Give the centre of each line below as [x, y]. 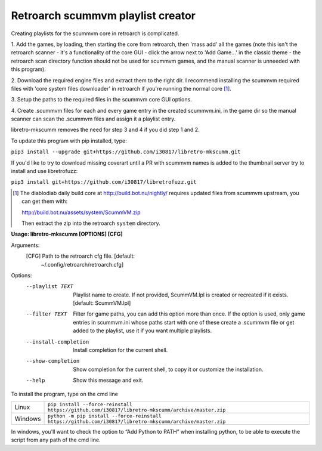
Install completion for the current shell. [120, 350]
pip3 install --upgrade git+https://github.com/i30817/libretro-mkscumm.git [126, 152]
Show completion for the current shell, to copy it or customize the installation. [168, 369]
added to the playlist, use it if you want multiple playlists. [142, 330]
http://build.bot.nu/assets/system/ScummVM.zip [81, 212]
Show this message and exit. [108, 380]
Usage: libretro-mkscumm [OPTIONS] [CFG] [67, 234]
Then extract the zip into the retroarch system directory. [91, 223]
